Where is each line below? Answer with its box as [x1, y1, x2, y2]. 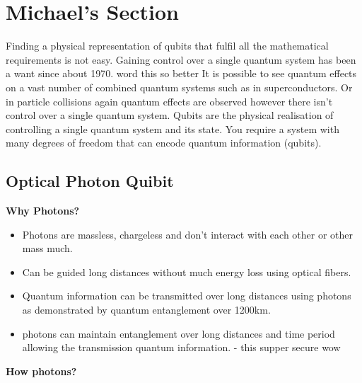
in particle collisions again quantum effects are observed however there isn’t [6, 93, 333, 108]
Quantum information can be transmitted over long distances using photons [22, 288, 351, 303]
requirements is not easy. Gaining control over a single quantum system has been [6, 52, 356, 67]
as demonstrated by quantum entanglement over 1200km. [22, 302, 271, 317]
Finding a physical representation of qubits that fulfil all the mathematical [6, 38, 329, 53]
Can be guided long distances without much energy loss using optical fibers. [22, 264, 351, 279]
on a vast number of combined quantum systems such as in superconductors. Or [6, 79, 353, 94]
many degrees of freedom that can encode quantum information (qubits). [6, 135, 322, 150]
